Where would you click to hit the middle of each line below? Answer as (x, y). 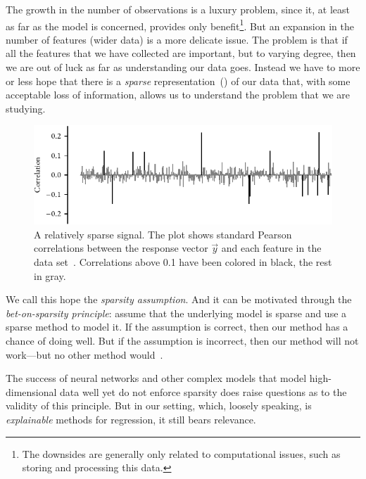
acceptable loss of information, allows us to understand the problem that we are (178, 95)
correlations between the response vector (121, 248)
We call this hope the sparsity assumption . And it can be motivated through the (179, 299)
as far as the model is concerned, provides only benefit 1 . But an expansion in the (180, 25)
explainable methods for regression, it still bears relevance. (131, 420)
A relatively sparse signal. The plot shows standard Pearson (163, 234)
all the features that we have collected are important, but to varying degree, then (181, 53)
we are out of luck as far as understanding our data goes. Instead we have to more (183, 67)
